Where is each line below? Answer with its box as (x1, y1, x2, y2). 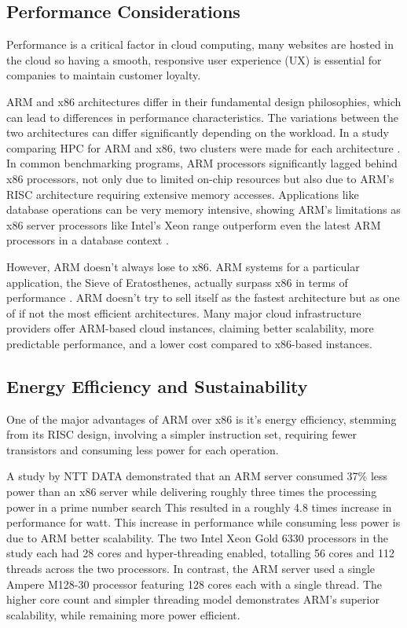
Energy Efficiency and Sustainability (6, 373, 308, 398)
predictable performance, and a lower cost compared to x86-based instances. (6, 335, 372, 351)
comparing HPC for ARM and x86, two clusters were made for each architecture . (6, 139, 401, 156)
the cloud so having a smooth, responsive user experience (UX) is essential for (6, 51, 382, 68)
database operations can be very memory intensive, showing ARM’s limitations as (6, 201, 401, 218)
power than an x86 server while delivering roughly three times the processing (6, 483, 377, 500)
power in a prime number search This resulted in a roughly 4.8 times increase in (6, 498, 392, 515)
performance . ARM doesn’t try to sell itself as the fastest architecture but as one (6, 289, 400, 306)
